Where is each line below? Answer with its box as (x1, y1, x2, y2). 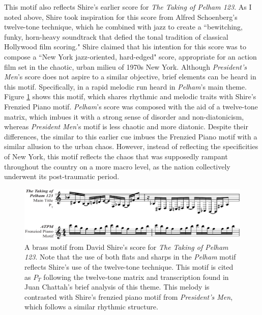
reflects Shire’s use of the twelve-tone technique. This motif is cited (24, 262, 234, 272)
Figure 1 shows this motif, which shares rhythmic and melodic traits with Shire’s (4, 91, 256, 102)
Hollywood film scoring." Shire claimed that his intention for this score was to (4, 41, 246, 52)
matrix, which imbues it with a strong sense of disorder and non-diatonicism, (4, 111, 244, 122)
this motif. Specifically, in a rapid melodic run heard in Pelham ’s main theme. (4, 81, 247, 92)
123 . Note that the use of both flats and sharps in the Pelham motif (24, 251, 236, 262)
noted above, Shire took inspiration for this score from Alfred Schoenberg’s (4, 11, 238, 22)
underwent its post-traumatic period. (4, 171, 120, 182)
